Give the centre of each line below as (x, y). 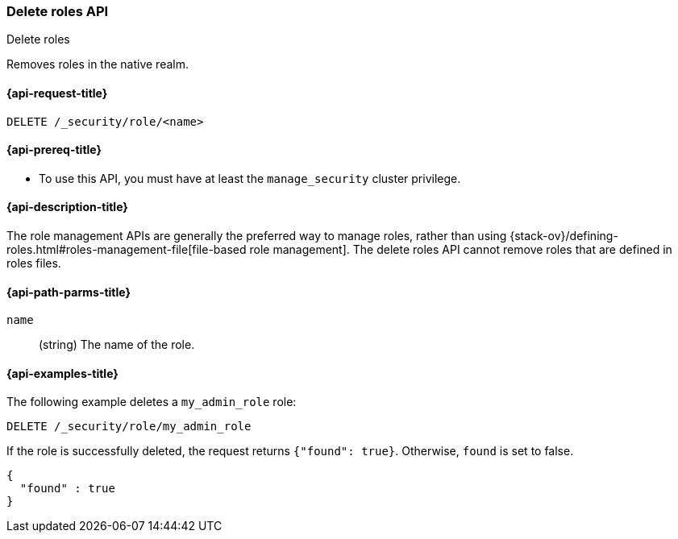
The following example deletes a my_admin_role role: (152, 402)
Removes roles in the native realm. (98, 64)
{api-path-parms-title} (69, 292)
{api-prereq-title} (54, 150)
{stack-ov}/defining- (564, 236)
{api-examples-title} (62, 373)
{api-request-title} (57, 93)
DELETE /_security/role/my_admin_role (129, 427)
